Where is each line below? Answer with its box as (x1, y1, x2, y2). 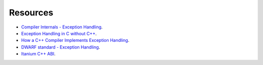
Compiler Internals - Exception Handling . (21, 24, 103, 30)
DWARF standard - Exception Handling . (21, 44, 100, 50)
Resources (9, 7, 54, 18)
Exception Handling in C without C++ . (21, 30, 97, 36)
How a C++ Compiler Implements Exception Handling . (21, 38, 130, 43)
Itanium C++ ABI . (21, 51, 56, 57)
